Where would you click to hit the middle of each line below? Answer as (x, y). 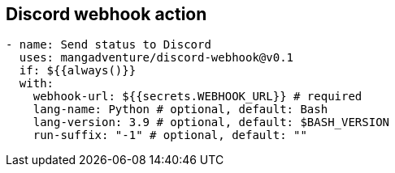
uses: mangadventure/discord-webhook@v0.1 (156, 58)
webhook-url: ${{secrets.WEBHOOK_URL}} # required (197, 97)
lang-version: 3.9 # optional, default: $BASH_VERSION (211, 122)
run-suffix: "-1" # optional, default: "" (170, 135)
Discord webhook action (106, 14)
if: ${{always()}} (78, 71)
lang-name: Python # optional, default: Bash (180, 110)
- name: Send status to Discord (109, 45)
